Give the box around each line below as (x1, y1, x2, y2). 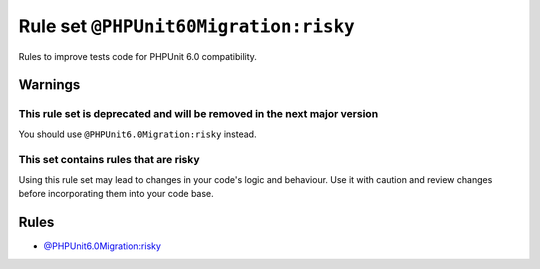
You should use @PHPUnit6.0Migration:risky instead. (18, 128, 257, 140)
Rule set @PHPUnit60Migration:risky (18, 15, 355, 37)
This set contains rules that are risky (18, 153, 200, 167)
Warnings (18, 76, 81, 94)
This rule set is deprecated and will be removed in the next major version (18, 107, 379, 121)
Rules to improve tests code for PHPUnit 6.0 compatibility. (18, 50, 257, 62)
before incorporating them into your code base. (18, 188, 214, 200)
